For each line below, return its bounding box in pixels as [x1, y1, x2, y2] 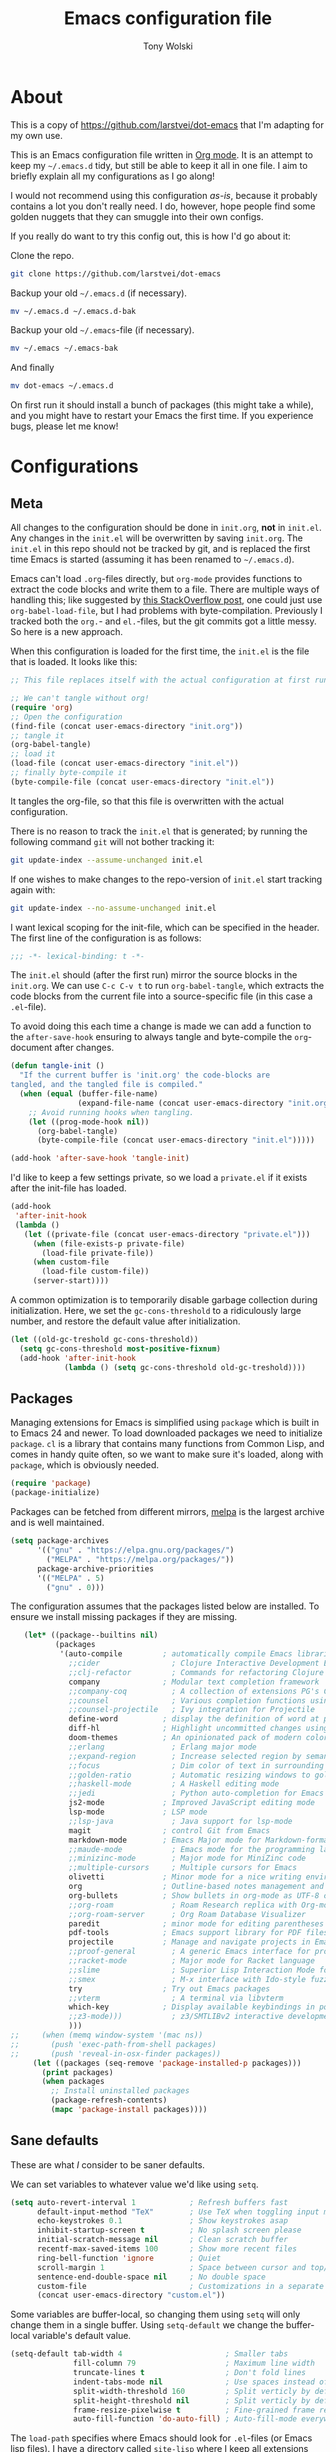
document [10, 1042, 53, 1054]
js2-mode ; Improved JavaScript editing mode [68, 1798, 315, 1808]
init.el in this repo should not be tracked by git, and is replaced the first [10, 543, 311, 555]
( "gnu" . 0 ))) [46, 1582, 105, 1592]
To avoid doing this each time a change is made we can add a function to [10, 1020, 312, 1032]
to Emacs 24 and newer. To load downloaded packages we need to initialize [10, 1427, 323, 1439]
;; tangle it [10, 730, 65, 741]
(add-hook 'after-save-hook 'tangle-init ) [10, 1153, 190, 1164]
